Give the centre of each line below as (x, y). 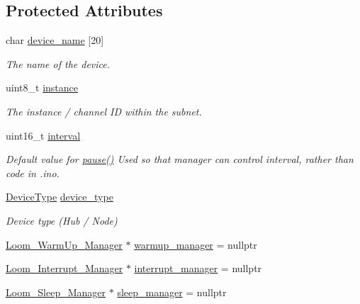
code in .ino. (33, 173)
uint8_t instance (42, 88)
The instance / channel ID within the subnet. (104, 111)
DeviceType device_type (60, 197)
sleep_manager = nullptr (172, 292)
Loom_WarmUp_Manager (64, 244)
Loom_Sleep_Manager (56, 292)
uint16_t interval (43, 135)
